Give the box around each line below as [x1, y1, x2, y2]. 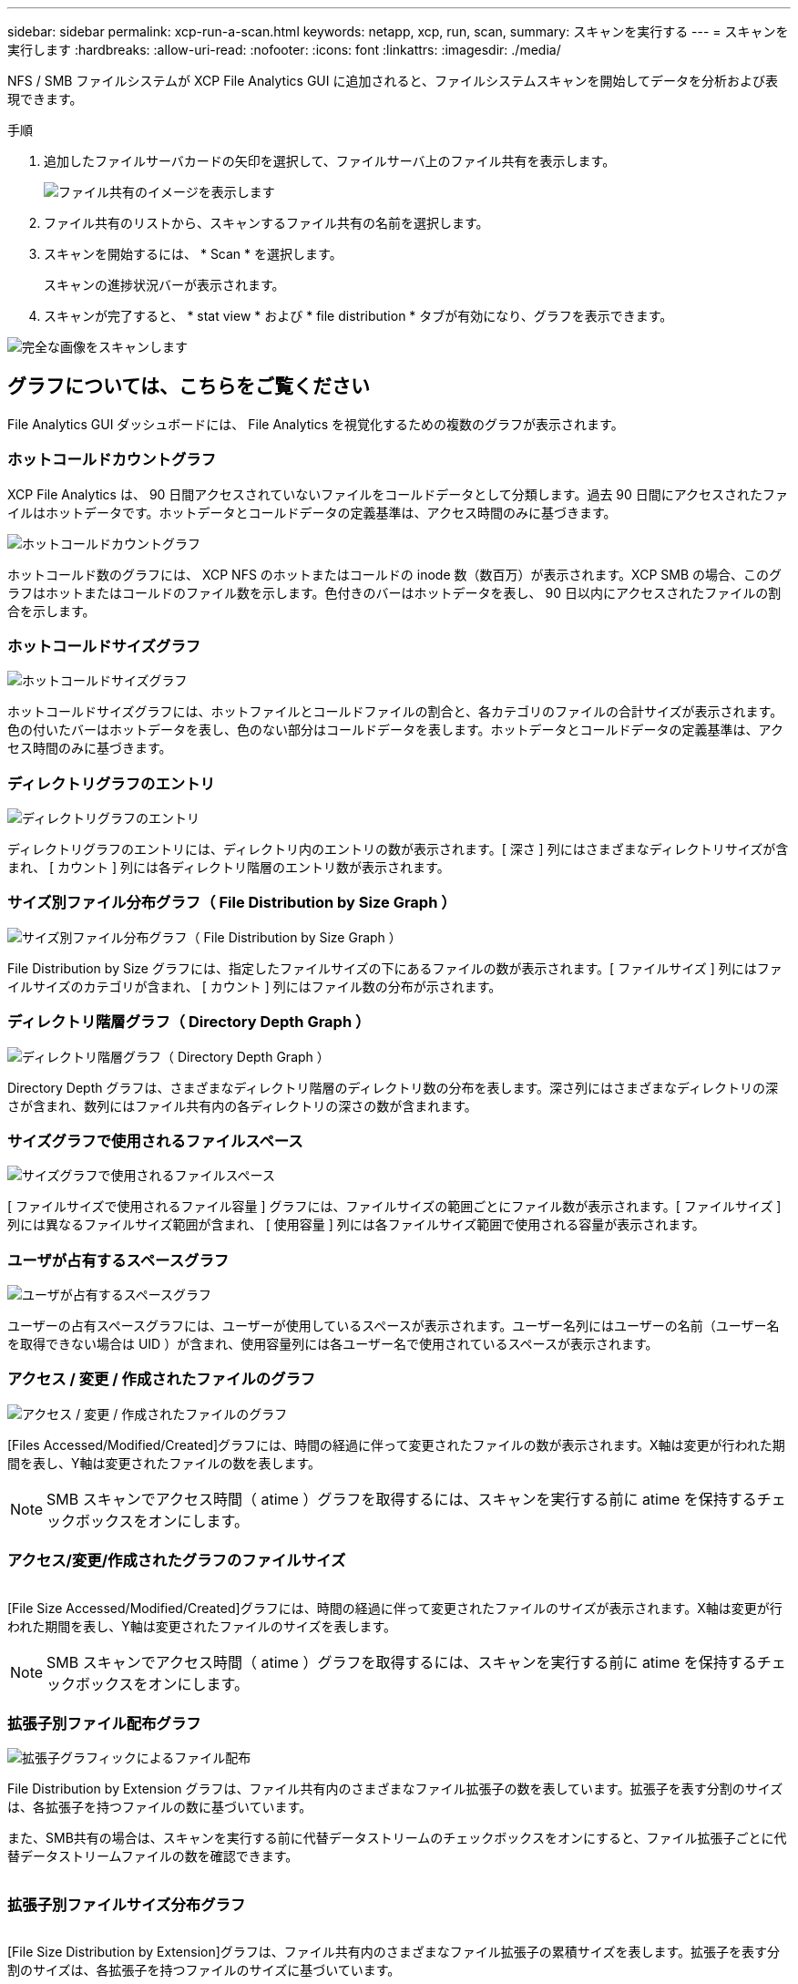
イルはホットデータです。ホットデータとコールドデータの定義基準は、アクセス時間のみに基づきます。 [7, 504, 617, 520]
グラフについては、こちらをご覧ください [7, 375, 370, 398]
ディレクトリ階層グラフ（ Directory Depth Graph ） [7, 1013, 371, 1032]
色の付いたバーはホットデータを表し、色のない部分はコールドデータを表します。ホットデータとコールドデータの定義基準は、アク [7, 722, 783, 738]
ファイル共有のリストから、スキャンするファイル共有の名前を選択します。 [44, 215, 489, 231]
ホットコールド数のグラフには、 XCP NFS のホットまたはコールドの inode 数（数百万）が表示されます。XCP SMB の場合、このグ [7, 566, 783, 582]
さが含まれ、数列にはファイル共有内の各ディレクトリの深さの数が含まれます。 [7, 1097, 477, 1114]
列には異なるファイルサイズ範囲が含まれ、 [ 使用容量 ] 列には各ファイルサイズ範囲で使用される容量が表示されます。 [7, 1217, 705, 1233]
